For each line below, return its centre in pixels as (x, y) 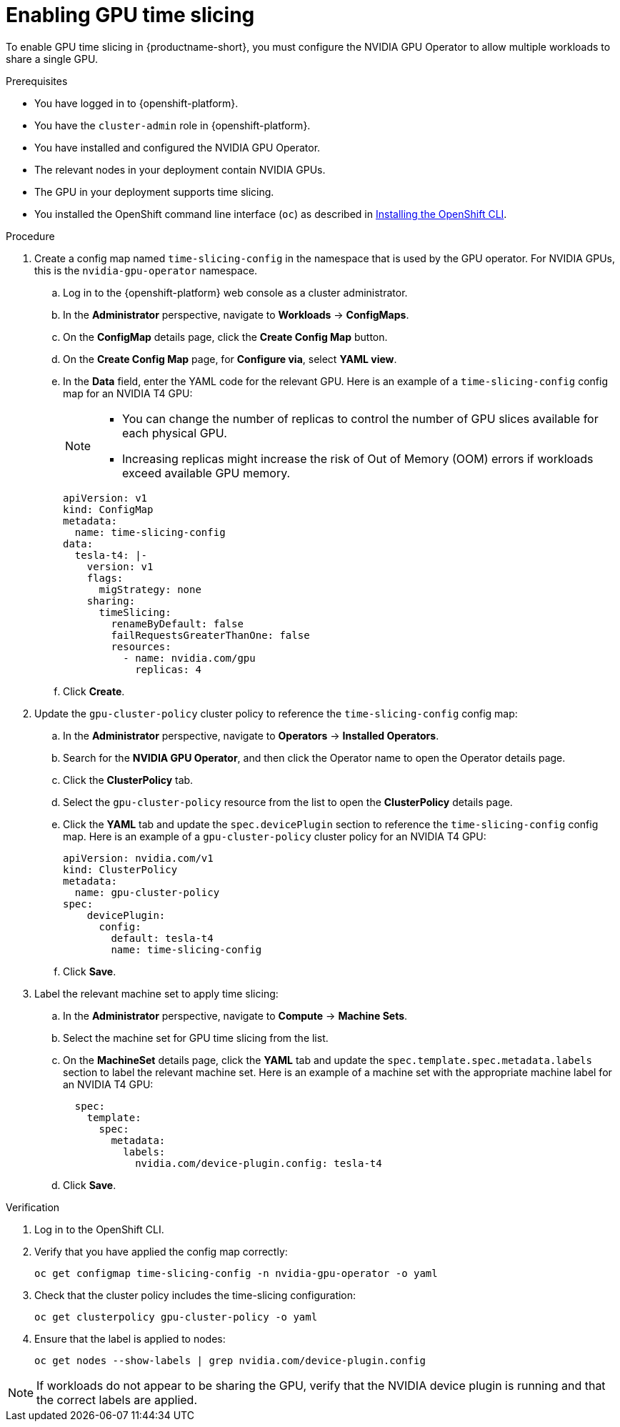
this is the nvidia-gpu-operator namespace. (146, 270)
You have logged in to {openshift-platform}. (136, 103)
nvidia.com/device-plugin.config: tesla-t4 (259, 1163)
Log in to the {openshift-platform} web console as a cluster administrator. (235, 292)
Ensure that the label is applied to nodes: (130, 1338)
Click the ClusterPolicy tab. (128, 780)
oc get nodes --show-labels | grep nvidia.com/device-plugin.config (230, 1360)
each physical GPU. (175, 433)
